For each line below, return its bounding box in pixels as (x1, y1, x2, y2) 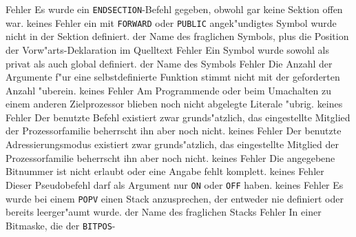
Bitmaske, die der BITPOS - (6, 218, 116, 232)
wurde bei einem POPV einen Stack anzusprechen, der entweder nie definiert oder (6, 191, 344, 205)
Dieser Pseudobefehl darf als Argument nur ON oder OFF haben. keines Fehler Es (6, 177, 344, 192)
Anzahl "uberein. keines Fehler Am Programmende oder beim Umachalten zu (6, 83, 331, 97)
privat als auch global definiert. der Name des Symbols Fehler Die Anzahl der (6, 56, 333, 70)
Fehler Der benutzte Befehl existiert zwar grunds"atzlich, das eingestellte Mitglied (6, 110, 350, 124)
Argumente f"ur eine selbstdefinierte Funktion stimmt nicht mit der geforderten (6, 70, 340, 84)
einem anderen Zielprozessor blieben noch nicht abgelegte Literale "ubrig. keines (6, 96, 343, 111)
